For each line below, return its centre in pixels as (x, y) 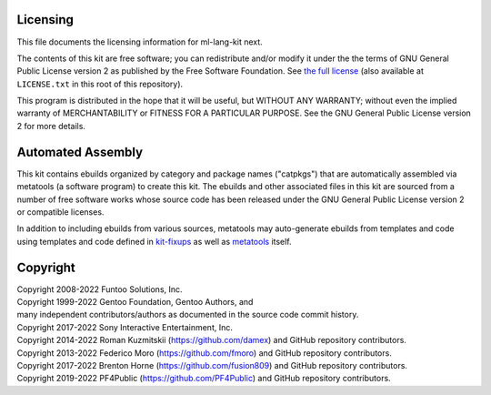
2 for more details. (51, 126)
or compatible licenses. (60, 212)
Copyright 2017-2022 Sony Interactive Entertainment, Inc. (125, 327)
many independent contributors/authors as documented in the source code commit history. (188, 315)
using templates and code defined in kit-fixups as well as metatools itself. (154, 241)
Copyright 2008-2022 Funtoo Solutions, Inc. (100, 289)
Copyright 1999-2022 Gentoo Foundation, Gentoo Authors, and (135, 302)
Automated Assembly (80, 152)
